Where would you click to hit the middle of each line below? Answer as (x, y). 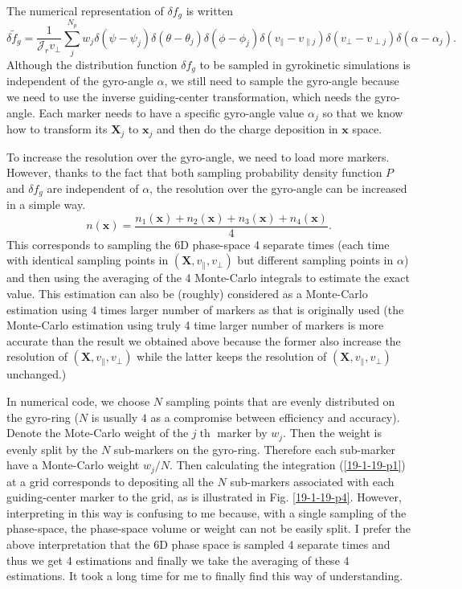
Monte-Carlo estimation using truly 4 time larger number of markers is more (195, 325)
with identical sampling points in (88, 260)
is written (210, 10)
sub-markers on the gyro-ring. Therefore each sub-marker (254, 449)
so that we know (363, 112)
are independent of (93, 188)
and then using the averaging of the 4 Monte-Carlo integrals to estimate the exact (208, 278)
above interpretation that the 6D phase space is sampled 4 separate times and (198, 544)
